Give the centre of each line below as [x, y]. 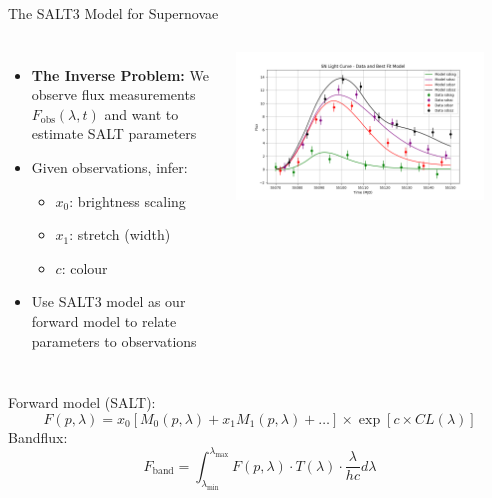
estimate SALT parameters [114, 133]
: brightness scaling [127, 200]
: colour [84, 267]
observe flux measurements [113, 94]
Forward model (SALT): [82, 402]
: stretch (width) [120, 234]
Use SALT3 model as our [108, 301]
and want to [141, 113]
